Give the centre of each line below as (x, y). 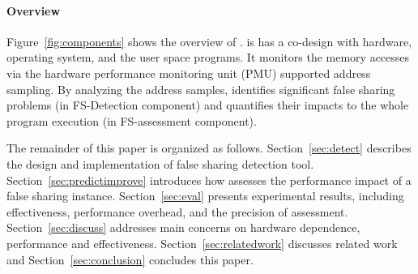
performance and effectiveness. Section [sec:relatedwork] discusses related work (202, 243)
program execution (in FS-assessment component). (132, 120)
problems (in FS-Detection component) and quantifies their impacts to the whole (208, 105)
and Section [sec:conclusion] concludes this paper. (130, 259)
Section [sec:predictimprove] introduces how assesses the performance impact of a (209, 180)
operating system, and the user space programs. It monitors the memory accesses (208, 57)
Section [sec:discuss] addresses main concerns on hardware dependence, (183, 227)
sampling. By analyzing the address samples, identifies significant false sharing (201, 89)
